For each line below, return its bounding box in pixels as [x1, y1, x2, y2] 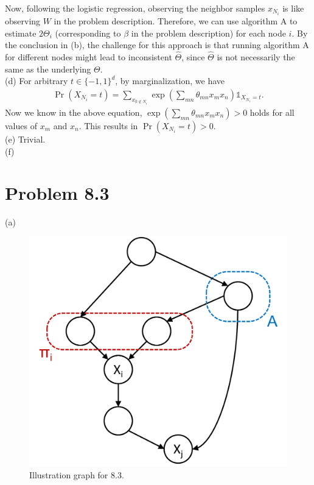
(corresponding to [55, 26, 121, 39]
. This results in [78, 119, 138, 132]
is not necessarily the [217, 51, 295, 63]
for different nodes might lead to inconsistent [5, 51, 172, 63]
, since [181, 51, 205, 63]
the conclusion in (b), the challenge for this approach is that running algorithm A [5, 38, 309, 51]
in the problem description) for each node [131, 26, 286, 39]
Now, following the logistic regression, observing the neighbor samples [5, 2, 265, 14]
